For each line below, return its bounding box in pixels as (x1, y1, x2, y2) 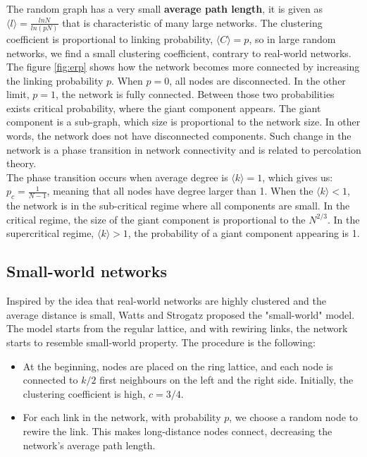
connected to (23, 372, 78, 387)
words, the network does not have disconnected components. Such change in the (6, 128, 352, 143)
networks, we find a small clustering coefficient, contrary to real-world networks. (6, 45, 352, 60)
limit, (6, 87, 30, 102)
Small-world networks (6, 260, 167, 282)
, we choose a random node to (229, 410, 359, 425)
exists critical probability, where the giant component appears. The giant (6, 100, 321, 115)
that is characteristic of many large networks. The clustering (62, 15, 323, 30)
